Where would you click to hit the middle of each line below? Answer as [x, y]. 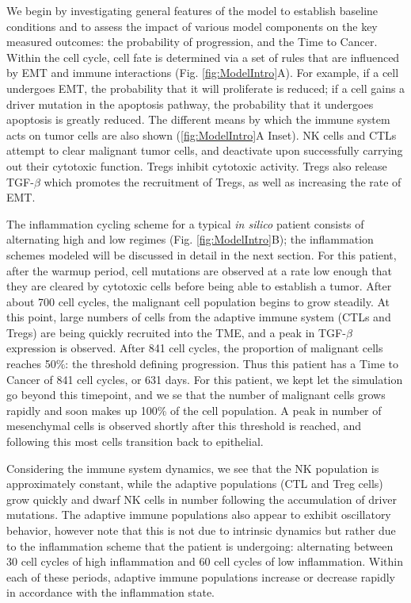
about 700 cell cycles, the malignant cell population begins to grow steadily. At [198, 301]
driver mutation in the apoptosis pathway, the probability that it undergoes [190, 104]
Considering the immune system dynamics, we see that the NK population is [193, 468]
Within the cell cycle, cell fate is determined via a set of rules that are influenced [203, 57]
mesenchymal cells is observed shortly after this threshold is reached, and [184, 426]
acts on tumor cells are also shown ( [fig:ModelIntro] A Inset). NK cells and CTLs [202, 134]
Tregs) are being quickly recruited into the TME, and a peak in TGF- [176, 332]
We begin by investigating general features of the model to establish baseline [192, 10]
